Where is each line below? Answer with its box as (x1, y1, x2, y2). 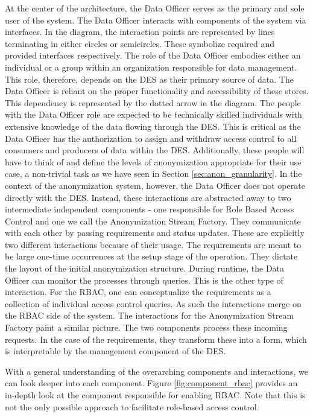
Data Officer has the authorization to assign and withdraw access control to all (5, 132, 297, 144)
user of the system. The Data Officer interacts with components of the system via (5, 13, 306, 26)
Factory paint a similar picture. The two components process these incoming (5, 321, 288, 334)
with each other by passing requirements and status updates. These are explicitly (5, 226, 305, 239)
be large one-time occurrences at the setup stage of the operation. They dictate (5, 250, 298, 263)
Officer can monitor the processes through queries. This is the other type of (5, 273, 283, 286)
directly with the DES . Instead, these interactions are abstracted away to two (5, 191, 291, 203)
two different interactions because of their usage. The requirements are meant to (5, 238, 302, 250)
